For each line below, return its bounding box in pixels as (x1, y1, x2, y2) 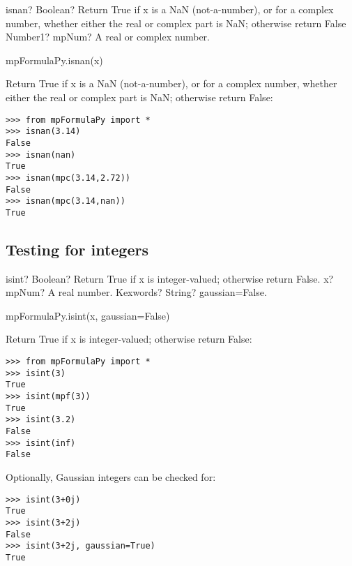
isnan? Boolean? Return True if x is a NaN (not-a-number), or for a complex (6, 2, 334, 16)
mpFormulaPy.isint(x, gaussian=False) (6, 308, 170, 322)
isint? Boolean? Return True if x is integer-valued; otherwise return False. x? (6, 271, 334, 285)
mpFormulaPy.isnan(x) (6, 52, 103, 67)
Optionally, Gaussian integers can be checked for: (6, 469, 216, 484)
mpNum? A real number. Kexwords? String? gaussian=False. (6, 285, 267, 299)
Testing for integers (6, 238, 148, 260)
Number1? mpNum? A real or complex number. (6, 29, 210, 44)
